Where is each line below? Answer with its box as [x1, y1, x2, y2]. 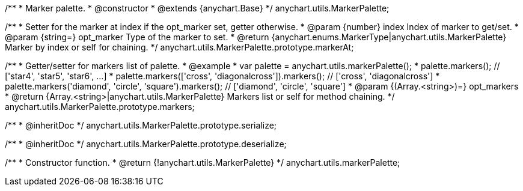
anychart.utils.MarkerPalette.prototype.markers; [5, 102, 195, 112]
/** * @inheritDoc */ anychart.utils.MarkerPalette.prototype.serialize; [5, 120, 277, 130]
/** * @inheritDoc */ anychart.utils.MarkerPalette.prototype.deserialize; [5, 139, 287, 149]
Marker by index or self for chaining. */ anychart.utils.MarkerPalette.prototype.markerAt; [5, 42, 354, 52]
